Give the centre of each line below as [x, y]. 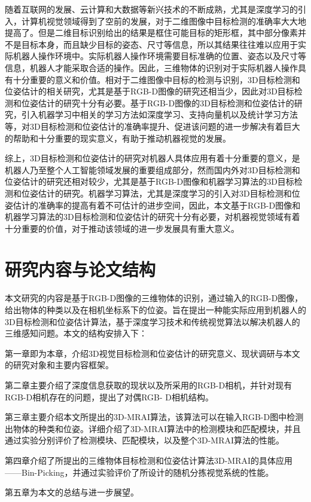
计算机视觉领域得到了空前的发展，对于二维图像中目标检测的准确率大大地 [164, 21]
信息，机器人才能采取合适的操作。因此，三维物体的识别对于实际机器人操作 [151, 67]
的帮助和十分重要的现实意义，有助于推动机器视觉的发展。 [118, 138]
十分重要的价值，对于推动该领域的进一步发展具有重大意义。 [122, 228]
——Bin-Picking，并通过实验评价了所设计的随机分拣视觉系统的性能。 [139, 472]
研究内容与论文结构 [80, 269]
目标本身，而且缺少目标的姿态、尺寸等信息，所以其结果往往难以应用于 [159, 44]
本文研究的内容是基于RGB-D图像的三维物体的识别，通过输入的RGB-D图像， [154, 298]
